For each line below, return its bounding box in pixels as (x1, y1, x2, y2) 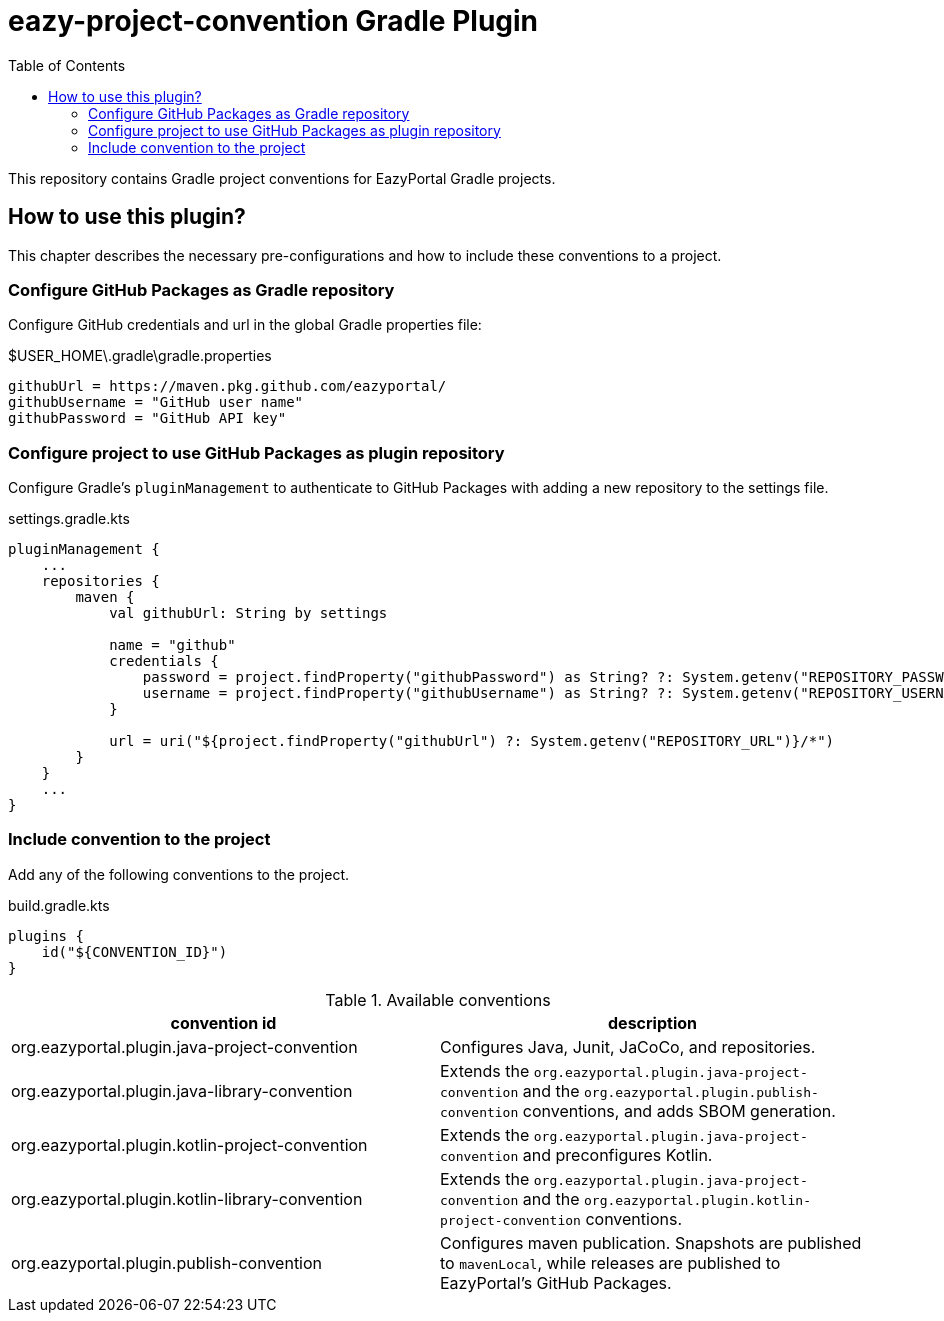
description (608, 1012, 697, 1033)
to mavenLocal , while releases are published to (440, 1252, 781, 1273)
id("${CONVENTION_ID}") (41, 943, 228, 960)
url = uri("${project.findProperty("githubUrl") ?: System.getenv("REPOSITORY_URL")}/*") (109, 733, 835, 750)
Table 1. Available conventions (325, 989, 551, 1010)
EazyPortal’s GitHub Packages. (440, 1272, 672, 1293)
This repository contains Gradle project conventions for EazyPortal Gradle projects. (8, 169, 556, 187)
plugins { (8, 927, 84, 944)
